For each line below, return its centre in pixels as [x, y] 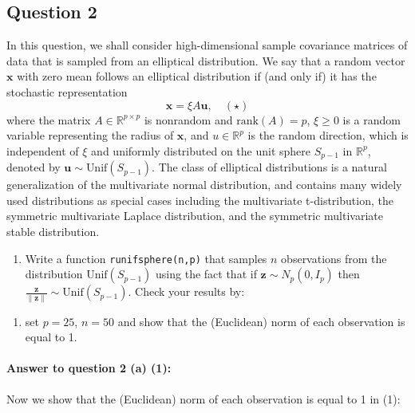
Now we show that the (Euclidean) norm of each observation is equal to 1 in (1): [204, 398]
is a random [372, 119]
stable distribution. [53, 231]
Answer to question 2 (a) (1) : [89, 368]
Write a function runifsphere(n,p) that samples [146, 258]
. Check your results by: [186, 291]
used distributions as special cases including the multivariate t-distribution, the [200, 200]
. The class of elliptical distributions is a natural [269, 167]
